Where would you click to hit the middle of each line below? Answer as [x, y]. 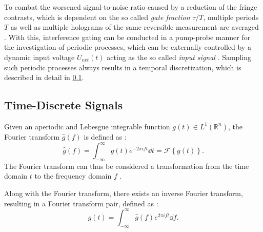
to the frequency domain [73, 176]
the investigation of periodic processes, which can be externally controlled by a [128, 47]
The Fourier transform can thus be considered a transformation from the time [127, 166]
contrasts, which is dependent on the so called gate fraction [97, 17]
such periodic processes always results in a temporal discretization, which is [123, 67]
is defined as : [105, 136]
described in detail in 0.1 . [44, 77]
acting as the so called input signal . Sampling [179, 57]
